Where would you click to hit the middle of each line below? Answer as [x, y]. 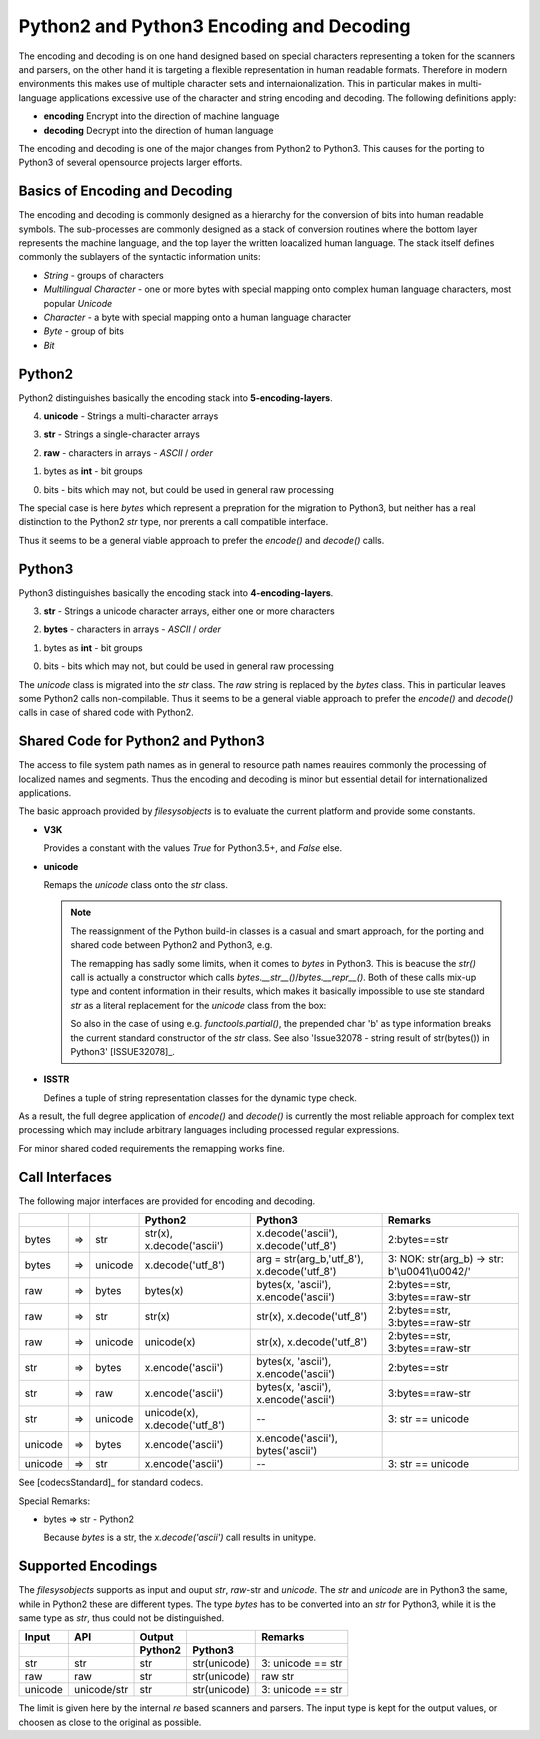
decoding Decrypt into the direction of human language [158, 130]
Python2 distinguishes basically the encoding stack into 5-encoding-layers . [176, 397]
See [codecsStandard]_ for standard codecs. [111, 1482]
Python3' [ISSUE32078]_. [122, 1051]
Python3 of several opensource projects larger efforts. [130, 162]
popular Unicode [78, 303]
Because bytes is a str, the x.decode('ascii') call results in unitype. [180, 1537]
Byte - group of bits [84, 331]
